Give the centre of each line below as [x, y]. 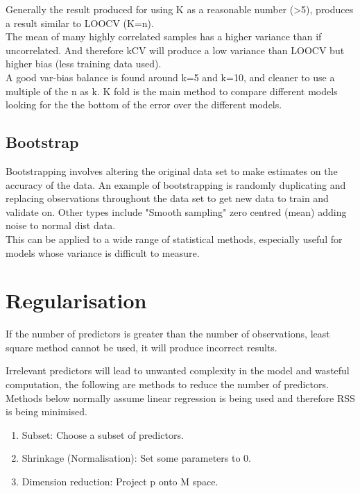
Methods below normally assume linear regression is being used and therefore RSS [180, 398]
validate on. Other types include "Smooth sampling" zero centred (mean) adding [176, 211]
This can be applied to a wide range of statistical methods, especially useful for [174, 239]
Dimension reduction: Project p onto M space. [120, 481]
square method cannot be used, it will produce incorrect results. [142, 347]
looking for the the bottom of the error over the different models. [144, 105]
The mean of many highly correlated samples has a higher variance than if [164, 36]
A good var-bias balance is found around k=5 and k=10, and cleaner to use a [170, 77]
